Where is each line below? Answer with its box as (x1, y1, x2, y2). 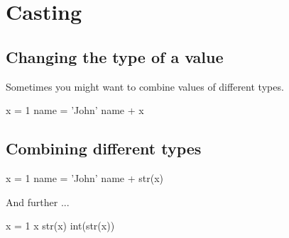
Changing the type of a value (6, 45, 224, 67)
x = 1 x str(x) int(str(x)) (6, 218, 115, 233)
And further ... (6, 194, 70, 209)
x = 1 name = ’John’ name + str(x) (6, 170, 163, 185)
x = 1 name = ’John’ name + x (6, 103, 144, 118)
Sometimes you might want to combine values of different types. (6, 79, 284, 93)
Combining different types (6, 137, 202, 159)
